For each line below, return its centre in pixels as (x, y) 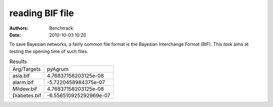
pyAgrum (58, 69)
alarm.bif (23, 82)
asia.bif (21, 76)
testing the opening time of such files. (49, 51)
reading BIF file (42, 13)
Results (18, 62)
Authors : (19, 28)
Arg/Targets (27, 69)
